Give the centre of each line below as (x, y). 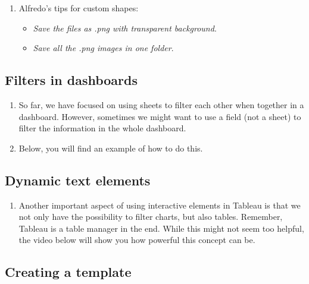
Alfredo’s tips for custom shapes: (79, 8)
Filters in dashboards (71, 80)
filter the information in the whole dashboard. (102, 128)
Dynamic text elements (78, 180)
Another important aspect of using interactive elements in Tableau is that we (160, 205)
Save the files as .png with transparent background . (125, 28)
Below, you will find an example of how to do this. (111, 148)
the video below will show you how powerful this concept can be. (137, 240)
